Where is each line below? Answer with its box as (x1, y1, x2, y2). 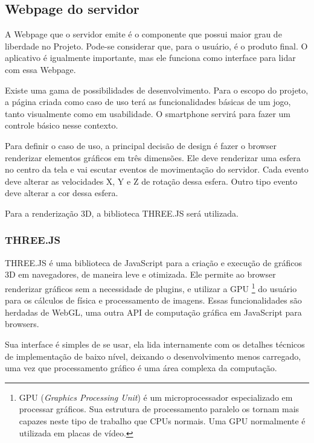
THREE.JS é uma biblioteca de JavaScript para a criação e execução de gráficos (5, 256, 302, 269)
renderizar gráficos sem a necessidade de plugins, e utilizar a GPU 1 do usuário (5, 280, 297, 295)
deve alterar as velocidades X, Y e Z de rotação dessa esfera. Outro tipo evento (5, 174, 298, 187)
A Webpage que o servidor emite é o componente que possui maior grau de (5, 28, 282, 40)
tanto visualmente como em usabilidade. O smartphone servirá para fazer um (5, 107, 290, 120)
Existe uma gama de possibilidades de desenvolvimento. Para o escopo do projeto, (5, 83, 309, 96)
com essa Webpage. (5, 63, 76, 75)
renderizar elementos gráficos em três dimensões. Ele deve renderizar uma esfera (5, 151, 301, 164)
